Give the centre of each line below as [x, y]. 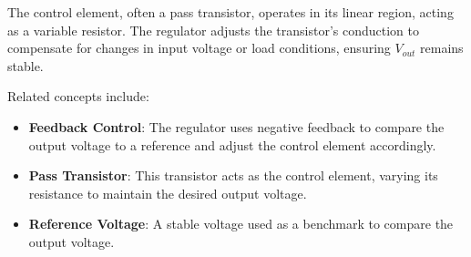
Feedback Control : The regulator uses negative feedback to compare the [236, 126]
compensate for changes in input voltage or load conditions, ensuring [199, 48]
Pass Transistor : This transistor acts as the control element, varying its [233, 175]
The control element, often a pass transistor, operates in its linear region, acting [230, 12]
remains [442, 48]
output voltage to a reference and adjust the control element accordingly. [232, 144]
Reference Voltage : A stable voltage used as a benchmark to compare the [241, 224]
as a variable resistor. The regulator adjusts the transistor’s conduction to [214, 30]
